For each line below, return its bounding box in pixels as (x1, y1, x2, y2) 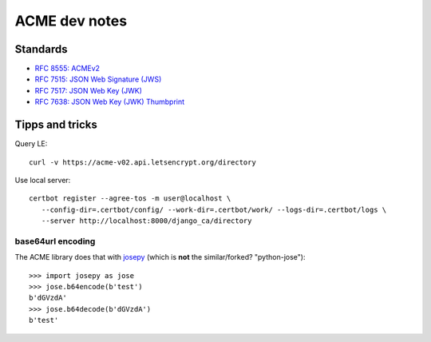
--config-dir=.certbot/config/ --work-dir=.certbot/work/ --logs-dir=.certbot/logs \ (41, 205, 387, 214)
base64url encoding (14, 236, 96, 247)
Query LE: (14, 139, 48, 149)
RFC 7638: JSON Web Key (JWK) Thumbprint (34, 97, 185, 107)
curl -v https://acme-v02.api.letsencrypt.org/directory (29, 157, 257, 167)
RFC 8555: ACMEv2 (34, 64, 100, 74)
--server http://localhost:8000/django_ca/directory (41, 217, 252, 225)
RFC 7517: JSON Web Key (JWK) (34, 85, 143, 95)
